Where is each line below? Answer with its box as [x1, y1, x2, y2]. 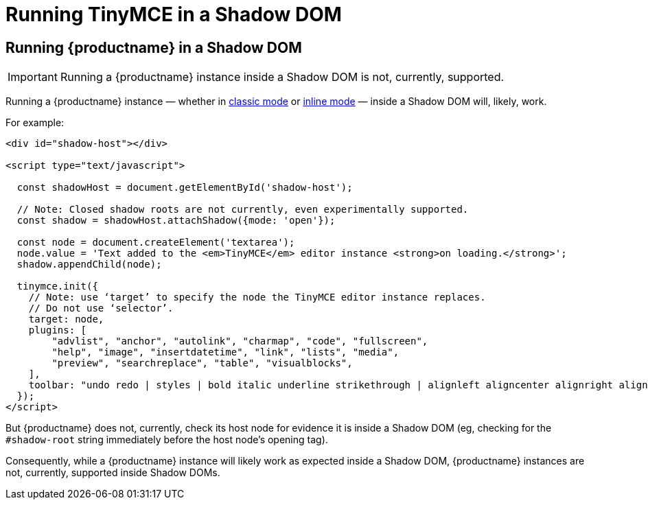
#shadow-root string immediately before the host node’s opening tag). [5, 434, 328, 446]
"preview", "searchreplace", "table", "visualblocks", [51, 357, 353, 369]
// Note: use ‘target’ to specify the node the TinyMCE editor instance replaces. [28, 292, 486, 303]
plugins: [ [28, 325, 87, 336]
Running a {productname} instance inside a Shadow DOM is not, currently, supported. [60, 70, 505, 84]
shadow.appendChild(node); [16, 259, 162, 270]
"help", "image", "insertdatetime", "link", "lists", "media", [51, 347, 400, 358]
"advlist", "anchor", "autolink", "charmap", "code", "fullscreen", [51, 336, 428, 347]
